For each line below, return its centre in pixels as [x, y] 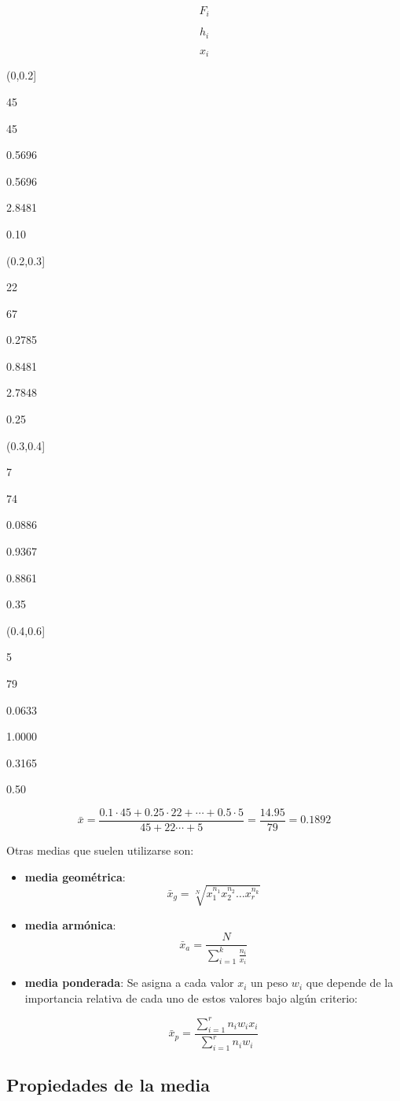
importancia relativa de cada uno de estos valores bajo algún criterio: [191, 998]
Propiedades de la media [108, 1085]
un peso [270, 983]
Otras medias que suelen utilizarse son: [100, 850]
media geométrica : [75, 876]
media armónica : [70, 924]
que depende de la [350, 983]
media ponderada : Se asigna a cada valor [129, 983]
